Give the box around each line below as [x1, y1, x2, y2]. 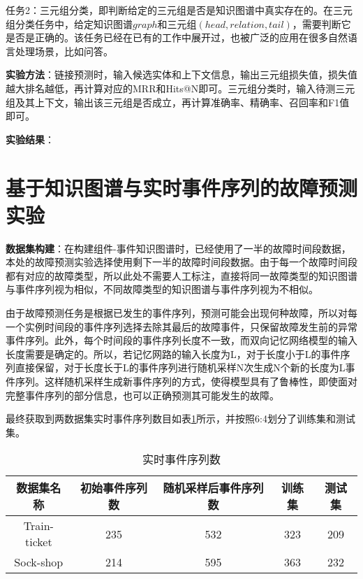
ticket [24, 534, 52, 550]
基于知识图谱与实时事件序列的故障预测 [6, 173, 358, 201]
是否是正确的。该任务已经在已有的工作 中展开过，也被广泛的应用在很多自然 [6, 30, 348, 45]
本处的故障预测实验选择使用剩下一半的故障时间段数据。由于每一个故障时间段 [6, 255, 357, 269]
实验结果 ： [6, 131, 54, 146]
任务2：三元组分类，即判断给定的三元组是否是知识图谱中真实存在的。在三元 [6, 3, 353, 17]
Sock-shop [14, 554, 64, 571]
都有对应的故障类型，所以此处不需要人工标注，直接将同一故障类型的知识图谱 [6, 268, 357, 283]
